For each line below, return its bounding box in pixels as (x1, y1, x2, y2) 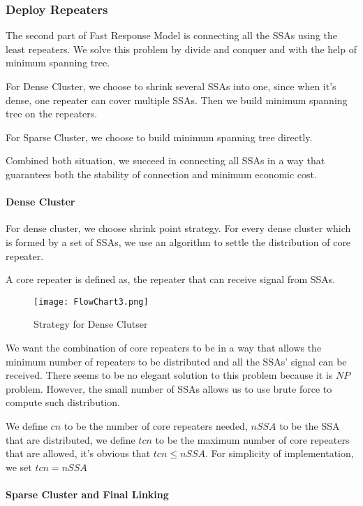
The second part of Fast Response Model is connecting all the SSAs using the (6, 28, 338, 43)
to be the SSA (279, 418, 340, 433)
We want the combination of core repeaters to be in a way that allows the (6, 340, 322, 354)
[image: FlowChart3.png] (34, 296, 149, 307)
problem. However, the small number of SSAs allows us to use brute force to (6, 381, 332, 396)
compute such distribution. (6, 395, 120, 410)
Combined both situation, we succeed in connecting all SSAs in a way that (6, 153, 325, 168)
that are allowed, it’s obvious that (6, 446, 151, 461)
